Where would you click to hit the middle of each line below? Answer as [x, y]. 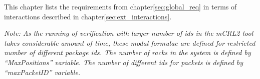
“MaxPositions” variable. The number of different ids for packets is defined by [124, 62]
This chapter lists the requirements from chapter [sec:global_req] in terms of [120, 6]
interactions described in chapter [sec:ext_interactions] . [88, 16]
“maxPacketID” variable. [42, 72]
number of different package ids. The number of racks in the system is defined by [127, 52]
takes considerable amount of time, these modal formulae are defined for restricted [130, 42]
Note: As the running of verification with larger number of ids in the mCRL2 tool [129, 33]
